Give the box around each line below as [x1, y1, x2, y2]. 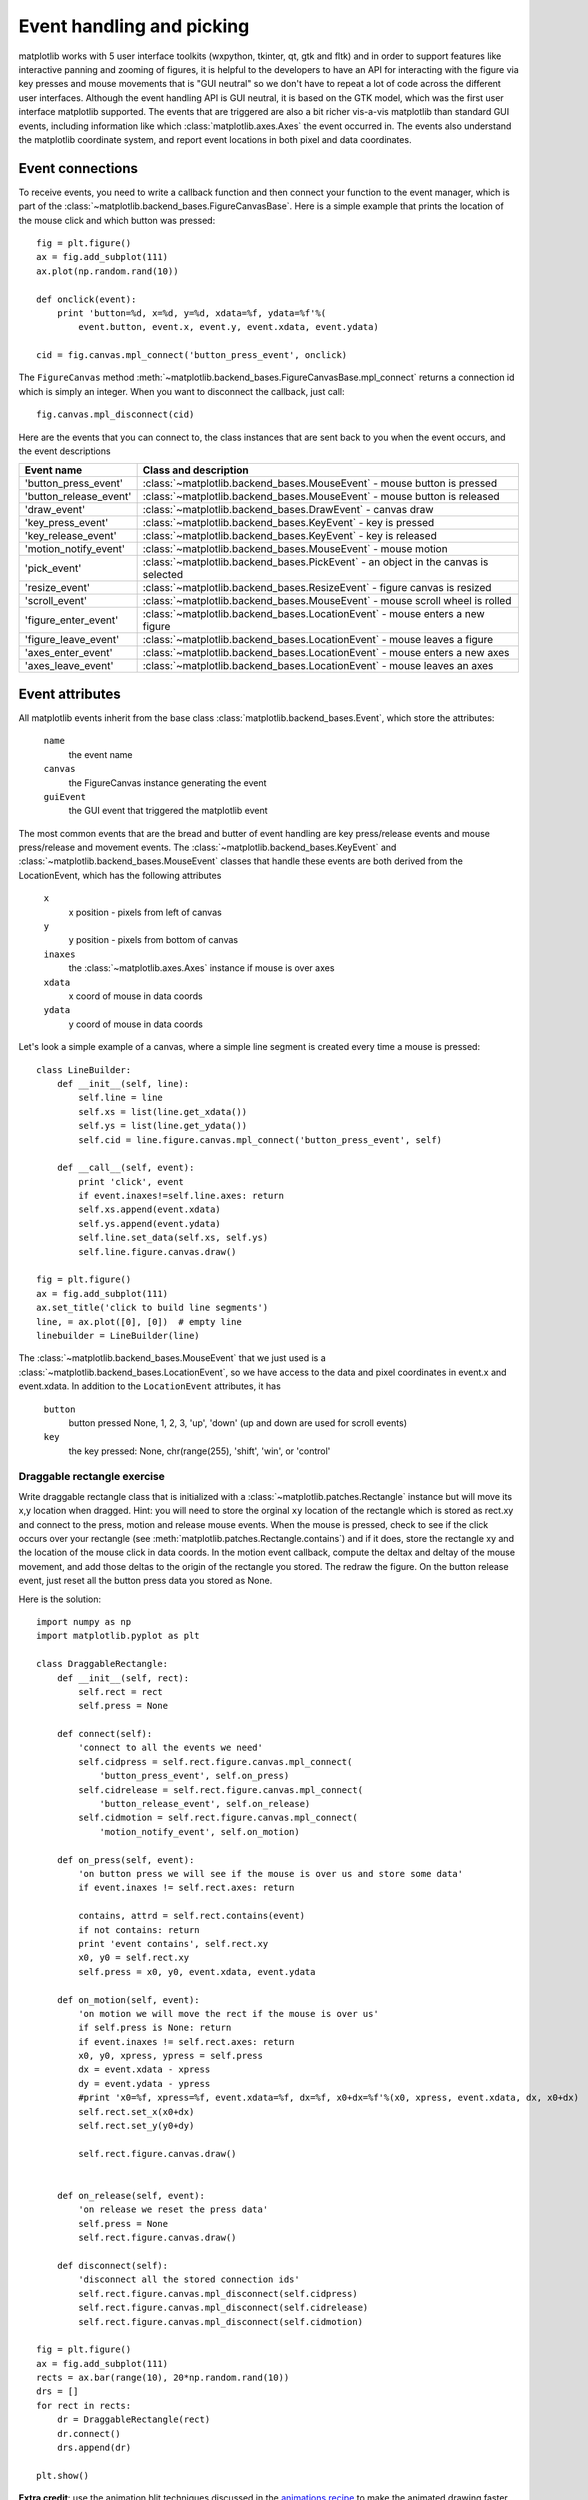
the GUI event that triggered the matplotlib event [68, 805, 269, 817]
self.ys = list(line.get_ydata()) [78, 1120, 248, 1132]
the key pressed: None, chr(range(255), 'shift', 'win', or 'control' [68, 1445, 331, 1457]
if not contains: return [78, 1924, 200, 1935]
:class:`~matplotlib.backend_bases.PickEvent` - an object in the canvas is [142, 555, 489, 569]
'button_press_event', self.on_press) [99, 1770, 290, 1782]
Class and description [142, 463, 249, 477]
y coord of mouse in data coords [68, 1018, 204, 1030]
